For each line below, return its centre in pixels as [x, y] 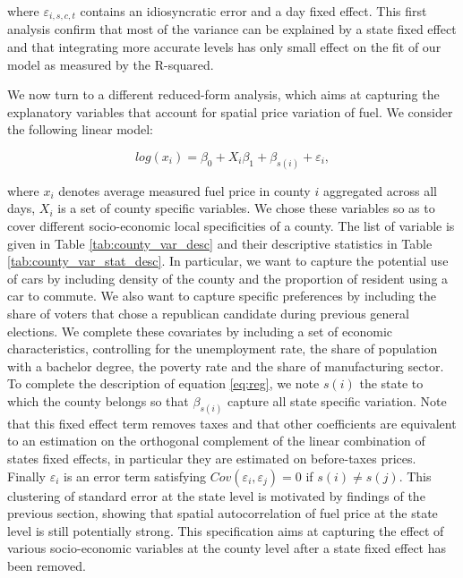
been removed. [47, 566]
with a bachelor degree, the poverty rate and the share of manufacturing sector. [226, 365]
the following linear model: [81, 129]
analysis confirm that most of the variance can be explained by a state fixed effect [232, 29]
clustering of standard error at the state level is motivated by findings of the [216, 495]
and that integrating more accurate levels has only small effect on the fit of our [224, 47]
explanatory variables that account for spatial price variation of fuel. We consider [230, 111]
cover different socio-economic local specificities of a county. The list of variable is [231, 226]
